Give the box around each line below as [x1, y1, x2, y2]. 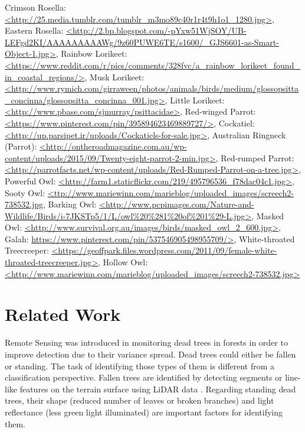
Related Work [5, 302, 121, 326]
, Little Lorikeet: [165, 93, 225, 106]
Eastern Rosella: [5, 24, 64, 37]
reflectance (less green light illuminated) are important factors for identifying [5, 405, 283, 418]
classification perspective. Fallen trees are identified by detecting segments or [5, 371, 283, 384]
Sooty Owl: [5, 186, 45, 199]
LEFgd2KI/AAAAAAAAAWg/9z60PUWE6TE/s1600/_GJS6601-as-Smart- [5, 35, 279, 48]
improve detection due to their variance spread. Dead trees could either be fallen [5, 347, 296, 360]
